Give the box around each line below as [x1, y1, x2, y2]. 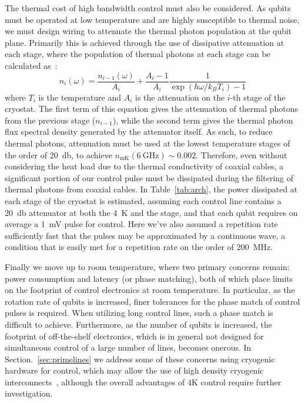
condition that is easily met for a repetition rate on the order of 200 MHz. [5, 241, 273, 253]
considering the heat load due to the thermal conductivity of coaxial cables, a [5, 160, 284, 172]
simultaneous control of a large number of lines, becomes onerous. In [5, 341, 252, 354]
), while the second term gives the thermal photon [112, 114, 293, 126]
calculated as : [5, 59, 58, 71]
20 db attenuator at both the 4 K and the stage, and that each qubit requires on [5, 206, 298, 218]
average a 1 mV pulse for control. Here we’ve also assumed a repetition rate [5, 218, 278, 230]
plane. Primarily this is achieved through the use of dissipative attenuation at [5, 36, 284, 48]
